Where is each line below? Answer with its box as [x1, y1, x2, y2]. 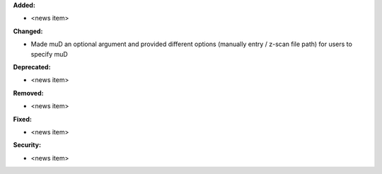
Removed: [13, 88, 44, 97]
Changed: [13, 27, 43, 35]
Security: [13, 141, 42, 149]
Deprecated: [13, 62, 51, 71]
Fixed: [13, 115, 32, 123]
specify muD [30, 50, 69, 58]
